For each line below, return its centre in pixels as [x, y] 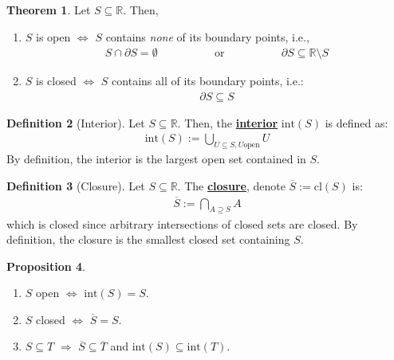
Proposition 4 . [46, 266]
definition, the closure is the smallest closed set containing [148, 239]
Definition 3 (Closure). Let [76, 185]
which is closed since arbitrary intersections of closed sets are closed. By [182, 223]
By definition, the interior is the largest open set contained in [156, 159]
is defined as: [357, 122]
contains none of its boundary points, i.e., [207, 36]
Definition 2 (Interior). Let [76, 122]
